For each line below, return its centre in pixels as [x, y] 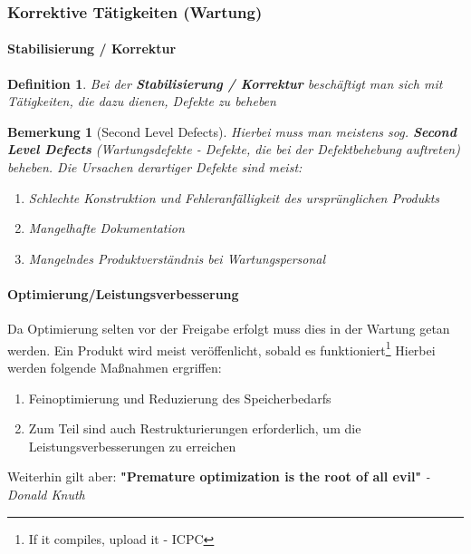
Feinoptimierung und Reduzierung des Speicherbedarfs [180, 398]
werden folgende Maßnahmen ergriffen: [115, 368]
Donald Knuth [46, 494]
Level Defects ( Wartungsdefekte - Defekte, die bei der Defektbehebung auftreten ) [234, 149]
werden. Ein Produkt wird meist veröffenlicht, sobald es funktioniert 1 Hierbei [221, 348]
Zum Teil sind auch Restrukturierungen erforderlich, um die [195, 428]
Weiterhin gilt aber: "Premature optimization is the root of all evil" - [219, 476]
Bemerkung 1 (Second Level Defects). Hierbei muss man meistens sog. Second [232, 131]
